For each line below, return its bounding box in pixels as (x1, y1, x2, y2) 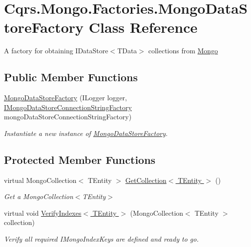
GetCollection (125, 175, 167, 185)
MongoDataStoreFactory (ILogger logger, (4, 92, 127, 103)
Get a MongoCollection (4, 191, 73, 202)
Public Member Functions (4, 69, 138, 85)
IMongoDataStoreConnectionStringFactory (4, 102, 132, 112)
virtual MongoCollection (4, 175, 77, 185)
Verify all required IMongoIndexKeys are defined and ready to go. (4, 234, 199, 244)
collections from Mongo (148, 45, 218, 56)
